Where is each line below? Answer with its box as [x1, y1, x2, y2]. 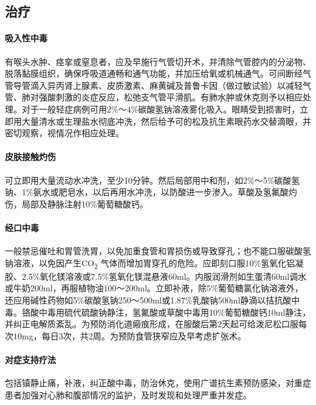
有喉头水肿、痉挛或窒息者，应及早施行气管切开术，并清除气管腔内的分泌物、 [5, 55, 311, 67]
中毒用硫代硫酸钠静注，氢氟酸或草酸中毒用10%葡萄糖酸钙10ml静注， [38, 305, 311, 318]
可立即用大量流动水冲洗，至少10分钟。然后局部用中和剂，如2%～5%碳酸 [5, 173, 292, 186]
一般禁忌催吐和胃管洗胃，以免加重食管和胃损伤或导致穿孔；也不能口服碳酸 [5, 244, 303, 257]
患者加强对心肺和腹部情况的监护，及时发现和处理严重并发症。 [5, 388, 252, 401]
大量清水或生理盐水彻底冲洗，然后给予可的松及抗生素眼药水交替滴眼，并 [21, 114, 311, 127]
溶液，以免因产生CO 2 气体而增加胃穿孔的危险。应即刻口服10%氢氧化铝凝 [13, 256, 304, 271]
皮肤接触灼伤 [5, 150, 56, 163]
